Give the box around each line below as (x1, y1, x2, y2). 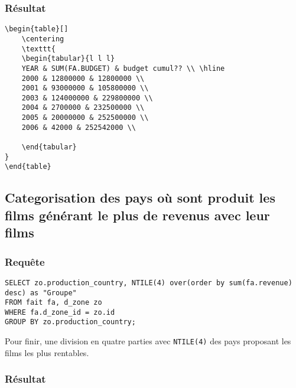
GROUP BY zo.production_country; (5, 318, 136, 327)
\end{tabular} (21, 143, 77, 152)
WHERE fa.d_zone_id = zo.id (5, 308, 115, 317)
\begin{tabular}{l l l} (21, 54, 115, 63)
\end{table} (5, 162, 51, 171)
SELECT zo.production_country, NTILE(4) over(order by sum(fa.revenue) (5, 278, 292, 287)
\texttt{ (21, 44, 56, 53)
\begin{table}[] (5, 25, 69, 34)
